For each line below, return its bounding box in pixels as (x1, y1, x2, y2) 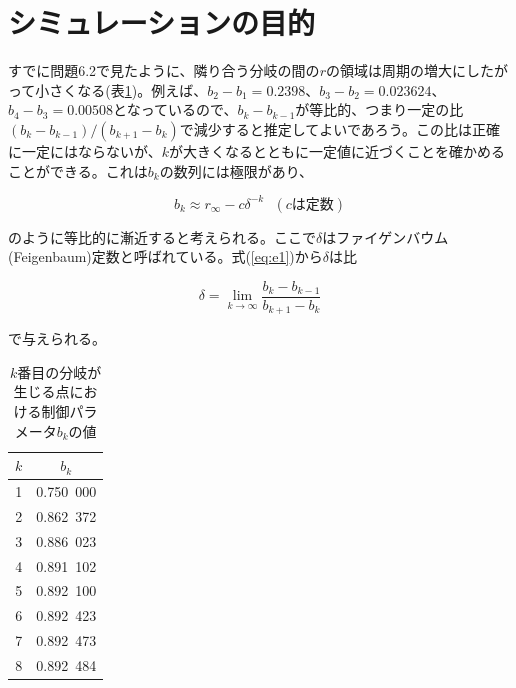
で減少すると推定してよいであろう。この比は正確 (179, 118, 500, 139)
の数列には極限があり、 (159, 160, 314, 181)
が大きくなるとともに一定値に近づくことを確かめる (169, 140, 506, 161)
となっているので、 (113, 99, 238, 120)
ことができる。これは (8, 160, 148, 181)
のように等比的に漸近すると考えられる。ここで (8, 226, 316, 247)
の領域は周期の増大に (325, 60, 466, 81)
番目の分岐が (17, 361, 102, 382)
